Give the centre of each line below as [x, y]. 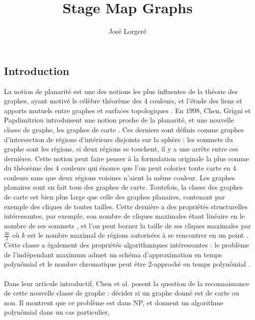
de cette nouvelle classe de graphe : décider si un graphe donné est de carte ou [122, 293]
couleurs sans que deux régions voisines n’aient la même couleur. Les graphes [120, 177]
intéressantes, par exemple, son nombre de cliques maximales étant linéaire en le [124, 216]
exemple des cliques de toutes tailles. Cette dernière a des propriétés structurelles [126, 206]
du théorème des [29, 168]
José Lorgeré [127, 31]
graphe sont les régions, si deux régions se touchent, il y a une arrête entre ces [121, 149]
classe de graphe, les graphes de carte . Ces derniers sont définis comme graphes [124, 129]
